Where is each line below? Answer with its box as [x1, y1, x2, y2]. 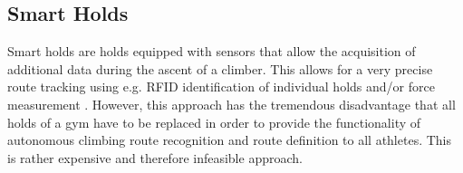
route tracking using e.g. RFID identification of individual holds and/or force [7, 77, 435, 96]
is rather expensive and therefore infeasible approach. [7, 148, 303, 167]
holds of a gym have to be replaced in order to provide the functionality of [7, 112, 421, 131]
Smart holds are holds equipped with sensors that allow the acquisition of [7, 42, 416, 61]
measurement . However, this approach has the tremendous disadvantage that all [7, 94, 456, 113]
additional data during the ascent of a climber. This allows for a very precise [7, 59, 433, 78]
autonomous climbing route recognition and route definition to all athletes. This [7, 130, 451, 149]
